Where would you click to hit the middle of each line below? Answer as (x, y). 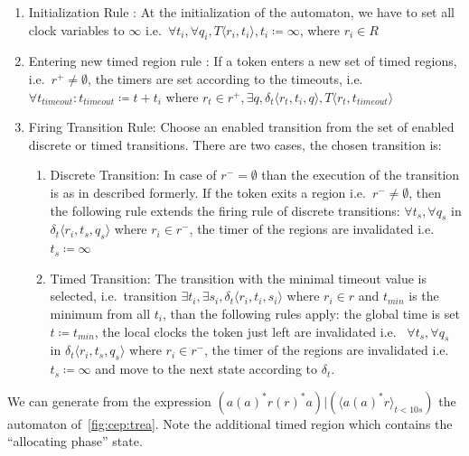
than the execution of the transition (361, 175)
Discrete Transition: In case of (133, 175)
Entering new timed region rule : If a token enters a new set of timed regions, (243, 61)
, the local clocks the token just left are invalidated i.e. (245, 331)
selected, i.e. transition (113, 296)
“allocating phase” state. (75, 441)
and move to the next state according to (206, 369)
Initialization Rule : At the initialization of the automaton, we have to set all (242, 12)
